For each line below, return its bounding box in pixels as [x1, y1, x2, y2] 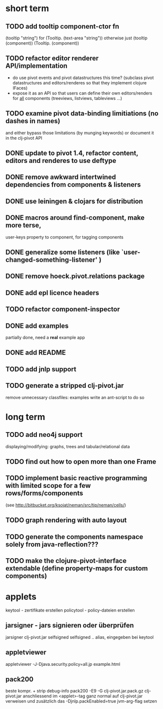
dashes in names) [5, 117, 60, 125]
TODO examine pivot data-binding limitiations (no [5, 110, 159, 118]
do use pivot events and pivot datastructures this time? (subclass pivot [12, 75, 154, 81]
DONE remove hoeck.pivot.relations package [5, 272, 145, 280]
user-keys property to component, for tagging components [5, 234, 124, 240]
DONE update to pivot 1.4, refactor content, [5, 149, 139, 158]
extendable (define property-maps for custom [5, 564, 148, 572]
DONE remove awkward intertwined [5, 173, 116, 181]
